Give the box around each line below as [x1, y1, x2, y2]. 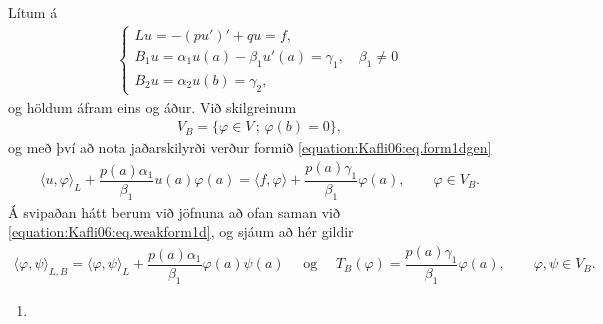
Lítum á [8, 2, 58, 22]
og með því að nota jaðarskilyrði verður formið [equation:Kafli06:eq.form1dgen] [8, 137, 492, 158]
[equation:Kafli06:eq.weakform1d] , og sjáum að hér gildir [8, 221, 354, 242]
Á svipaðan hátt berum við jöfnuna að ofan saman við [8, 201, 340, 222]
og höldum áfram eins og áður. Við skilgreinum [8, 96, 297, 117]
